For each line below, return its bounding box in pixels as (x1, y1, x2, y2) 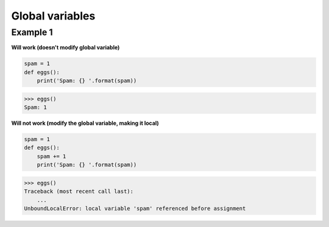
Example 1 (11, 27, 53, 38)
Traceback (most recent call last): (24, 188, 134, 195)
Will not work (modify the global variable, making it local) (11, 119, 160, 127)
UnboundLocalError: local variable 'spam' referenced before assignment (24, 205, 246, 212)
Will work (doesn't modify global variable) (11, 44, 120, 51)
